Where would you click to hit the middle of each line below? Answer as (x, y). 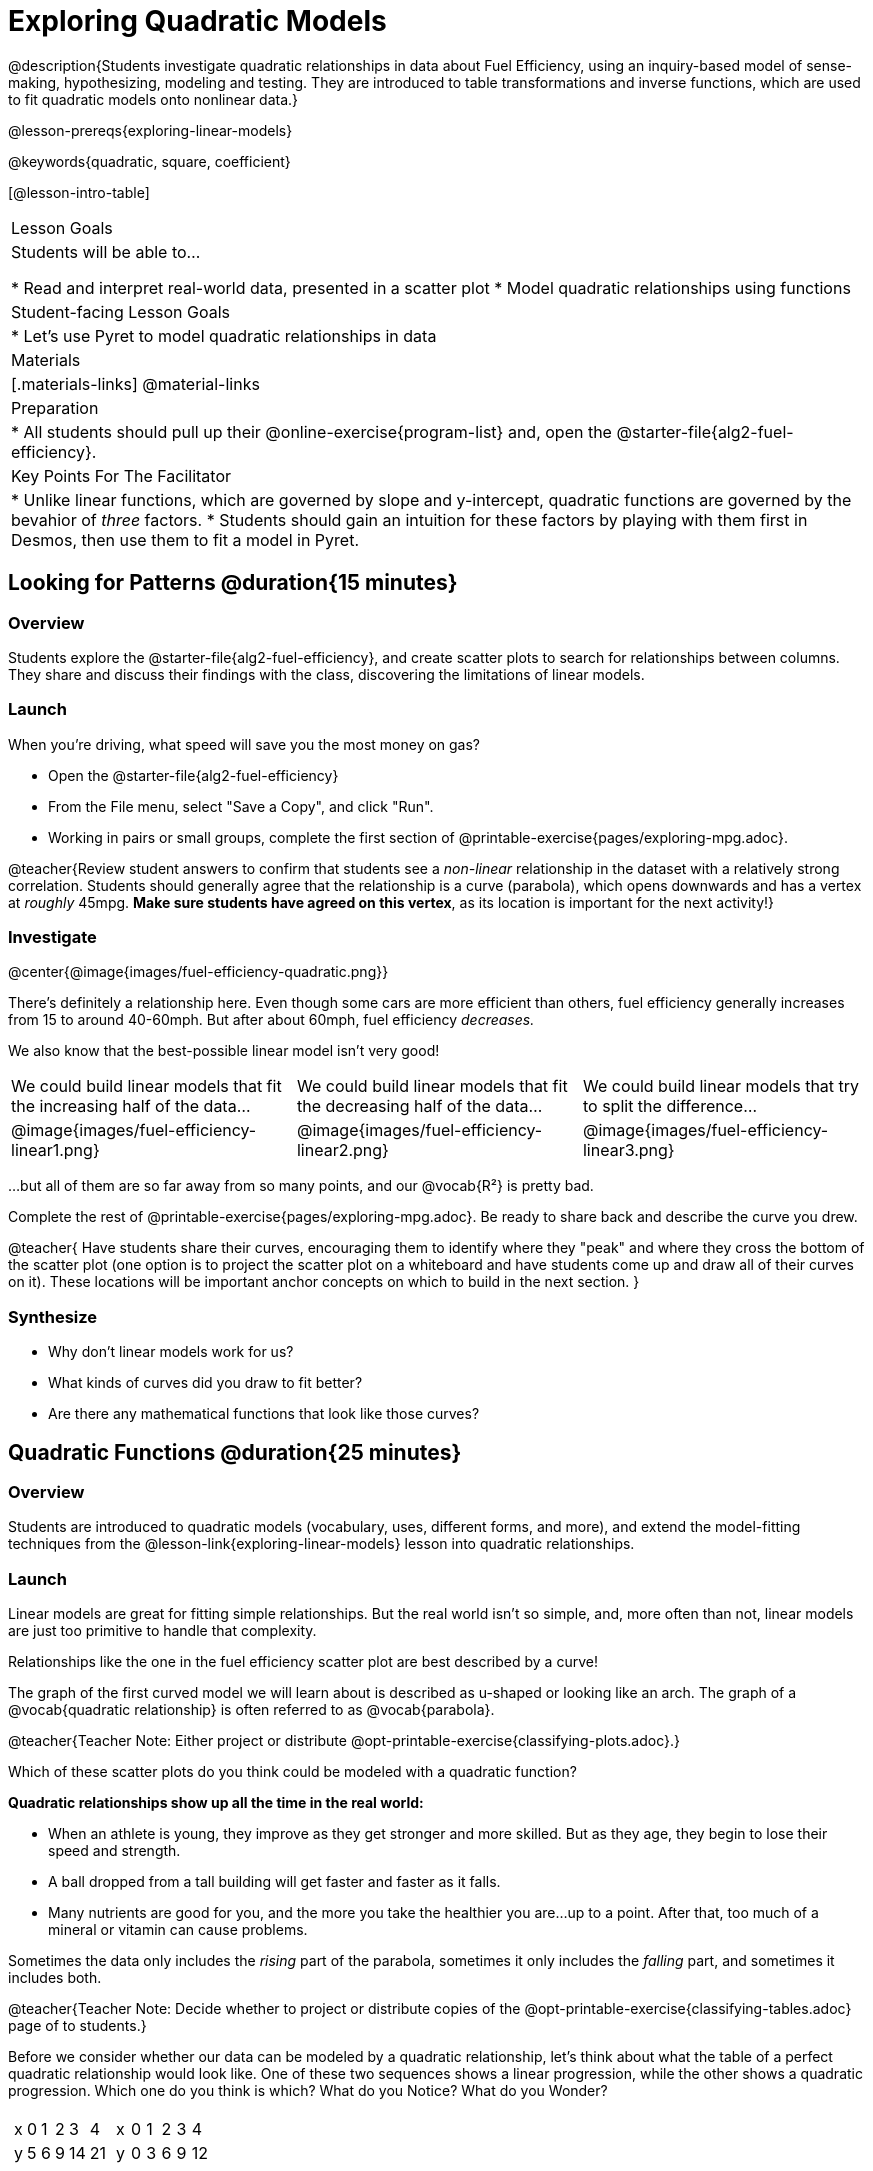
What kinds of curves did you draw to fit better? (205, 1383)
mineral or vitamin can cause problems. (178, 1930)
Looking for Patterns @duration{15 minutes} (233, 583)
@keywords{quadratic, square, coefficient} (149, 161)
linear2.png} (342, 1150)
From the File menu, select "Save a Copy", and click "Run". (241, 806)
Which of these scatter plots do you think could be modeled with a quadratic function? (292, 1772)
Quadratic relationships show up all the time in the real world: (216, 1803)
